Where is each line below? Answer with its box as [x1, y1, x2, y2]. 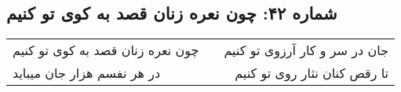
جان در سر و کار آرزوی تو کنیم [224, 41, 389, 60]
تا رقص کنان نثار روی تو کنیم [235, 64, 389, 83]
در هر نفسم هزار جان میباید [13, 64, 161, 83]
